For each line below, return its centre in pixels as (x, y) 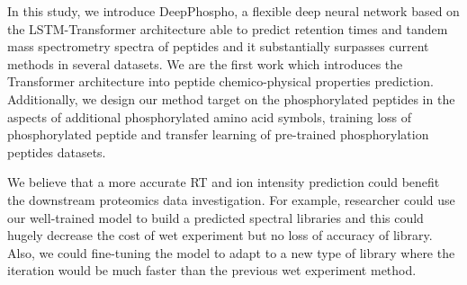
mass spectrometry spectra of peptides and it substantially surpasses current (218, 46)
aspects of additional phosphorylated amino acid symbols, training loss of (210, 116)
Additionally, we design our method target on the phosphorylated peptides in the (231, 98)
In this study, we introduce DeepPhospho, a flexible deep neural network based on (233, 11)
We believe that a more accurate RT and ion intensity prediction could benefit (224, 182)
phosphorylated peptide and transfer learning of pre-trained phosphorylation (218, 134)
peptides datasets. (57, 151)
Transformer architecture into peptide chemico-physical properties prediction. (220, 81)
